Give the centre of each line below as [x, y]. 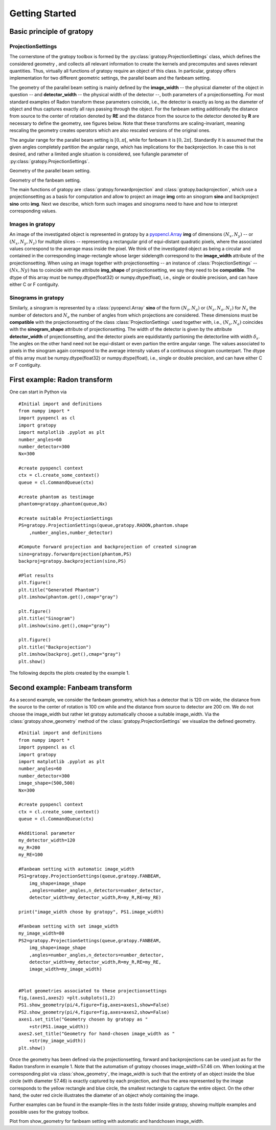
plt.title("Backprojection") [55, 647]
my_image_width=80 [42, 933]
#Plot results [36, 575]
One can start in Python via [38, 392]
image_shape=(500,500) [47, 783]
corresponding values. [33, 211]
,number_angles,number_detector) [71, 533]
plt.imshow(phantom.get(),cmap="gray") [68, 597]
